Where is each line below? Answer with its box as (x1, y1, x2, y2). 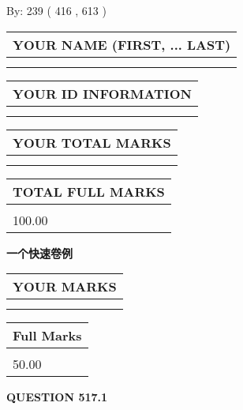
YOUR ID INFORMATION (13, 84, 192, 103)
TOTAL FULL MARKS (13, 182, 165, 201)
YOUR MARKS (13, 277, 117, 296)
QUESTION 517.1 (6, 389, 108, 405)
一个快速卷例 (6, 244, 73, 261)
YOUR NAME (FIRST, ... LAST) (13, 35, 231, 54)
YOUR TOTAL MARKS (13, 133, 171, 152)
